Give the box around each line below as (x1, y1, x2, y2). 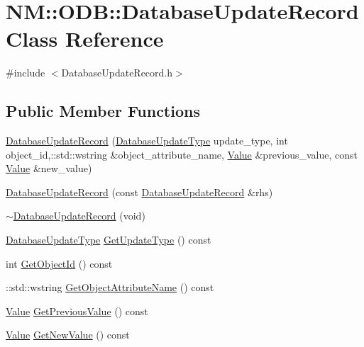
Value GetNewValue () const (6, 327, 130, 342)
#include (6, 65, 45, 80)
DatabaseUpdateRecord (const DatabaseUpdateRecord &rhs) (6, 184, 273, 199)
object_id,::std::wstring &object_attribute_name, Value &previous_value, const (6, 147, 358, 161)
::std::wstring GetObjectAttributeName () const (6, 280, 214, 295)
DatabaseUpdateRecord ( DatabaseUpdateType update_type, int (6, 133, 288, 148)
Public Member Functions (6, 100, 200, 122)
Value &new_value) (6, 161, 92, 176)
